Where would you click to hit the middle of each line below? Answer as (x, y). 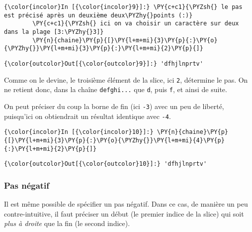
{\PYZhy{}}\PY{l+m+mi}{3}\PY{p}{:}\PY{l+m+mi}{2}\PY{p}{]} (104, 49)
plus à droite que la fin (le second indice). (67, 223)
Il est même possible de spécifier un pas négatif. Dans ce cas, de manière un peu (126, 204)
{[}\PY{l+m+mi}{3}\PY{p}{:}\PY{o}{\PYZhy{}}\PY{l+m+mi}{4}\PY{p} (114, 140)
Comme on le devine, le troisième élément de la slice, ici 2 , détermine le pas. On (126, 79)
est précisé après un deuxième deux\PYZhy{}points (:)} (98, 15)
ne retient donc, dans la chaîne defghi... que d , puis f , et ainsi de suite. (116, 89)
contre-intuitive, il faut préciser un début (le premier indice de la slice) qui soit (124, 213)
